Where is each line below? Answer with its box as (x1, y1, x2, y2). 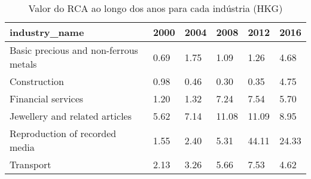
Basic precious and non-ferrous (10, 43, 138, 57)
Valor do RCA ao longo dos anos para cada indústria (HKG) (28, 1, 283, 15)
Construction (10, 74, 64, 88)
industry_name (10, 25, 84, 39)
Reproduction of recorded (10, 126, 117, 140)
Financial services (10, 92, 84, 105)
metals (10, 57, 37, 71)
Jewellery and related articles (10, 109, 132, 123)
